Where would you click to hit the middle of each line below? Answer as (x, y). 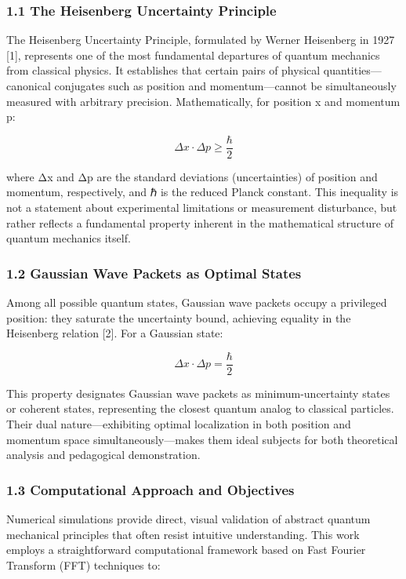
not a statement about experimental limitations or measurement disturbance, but (202, 208)
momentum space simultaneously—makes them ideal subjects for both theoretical (202, 439)
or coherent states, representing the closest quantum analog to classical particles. (200, 408)
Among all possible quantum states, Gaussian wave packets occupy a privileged (197, 302)
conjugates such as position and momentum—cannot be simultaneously (225, 86)
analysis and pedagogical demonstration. (103, 455)
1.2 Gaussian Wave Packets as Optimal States (154, 273)
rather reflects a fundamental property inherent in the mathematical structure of (200, 222)
